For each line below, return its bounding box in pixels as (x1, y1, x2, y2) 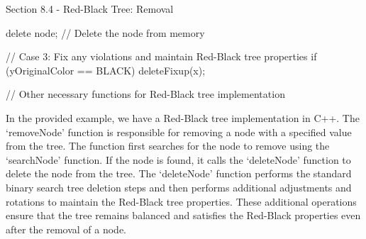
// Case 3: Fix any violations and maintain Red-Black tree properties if (6, 49, 317, 64)
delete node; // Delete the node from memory (6, 25, 205, 40)
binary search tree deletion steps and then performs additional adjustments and (6, 179, 352, 194)
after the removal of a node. (6, 221, 127, 236)
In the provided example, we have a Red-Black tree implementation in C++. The (6, 110, 360, 125)
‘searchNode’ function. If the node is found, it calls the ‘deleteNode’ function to (6, 152, 351, 167)
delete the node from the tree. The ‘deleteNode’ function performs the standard (6, 166, 352, 181)
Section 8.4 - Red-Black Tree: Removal (6, 1, 174, 16)
